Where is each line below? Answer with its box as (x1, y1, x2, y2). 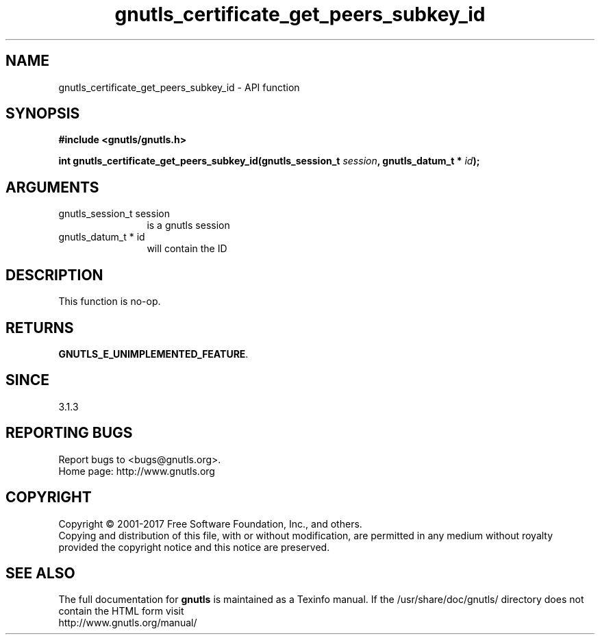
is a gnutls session (147, 219, 230, 232)
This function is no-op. (58, 295, 161, 308)
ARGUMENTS (5, 178, 99, 196)
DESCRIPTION (5, 266, 103, 284)
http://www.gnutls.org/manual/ (58, 617, 197, 629)
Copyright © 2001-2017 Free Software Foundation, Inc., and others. (58, 517, 362, 530)
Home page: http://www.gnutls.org (58, 465, 215, 477)
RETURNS (5, 319, 74, 336)
